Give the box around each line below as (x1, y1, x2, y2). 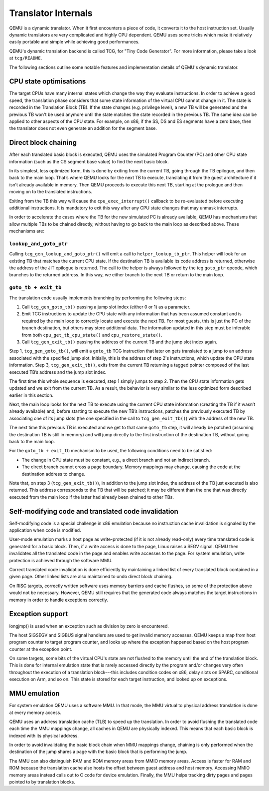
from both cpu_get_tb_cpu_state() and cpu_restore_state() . (21, 332, 162, 338)
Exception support (9, 610, 68, 618)
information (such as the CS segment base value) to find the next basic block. (9, 158, 169, 164)
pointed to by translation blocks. (9, 779, 76, 785)
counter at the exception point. (9, 646, 72, 652)
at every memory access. (9, 710, 62, 716)
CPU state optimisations (9, 77, 86, 86)
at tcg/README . (9, 55, 42, 61)
